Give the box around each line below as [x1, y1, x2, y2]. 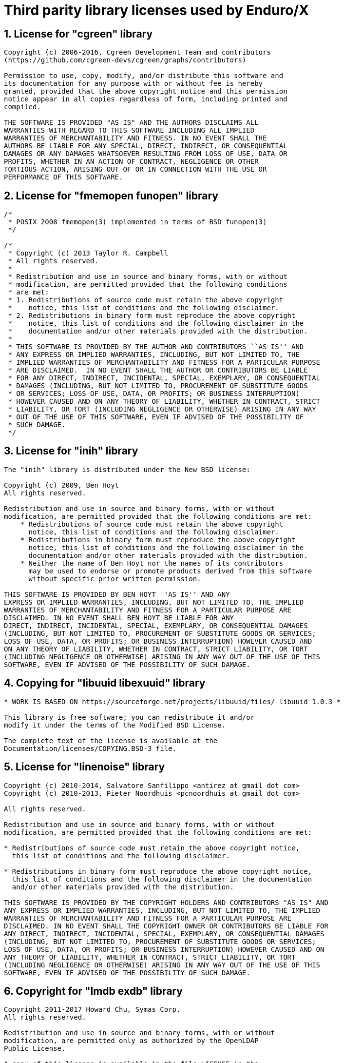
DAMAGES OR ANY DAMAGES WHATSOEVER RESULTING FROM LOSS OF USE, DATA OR [4, 150, 287, 158]
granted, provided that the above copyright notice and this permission [4, 87, 287, 96]
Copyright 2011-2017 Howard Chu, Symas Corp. [4, 1005, 181, 1014]
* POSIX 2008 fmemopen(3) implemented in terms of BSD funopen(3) [8, 218, 267, 226]
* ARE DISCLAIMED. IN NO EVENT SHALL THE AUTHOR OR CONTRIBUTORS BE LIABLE [8, 366, 308, 374]
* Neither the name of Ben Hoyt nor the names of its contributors [20, 559, 284, 567]
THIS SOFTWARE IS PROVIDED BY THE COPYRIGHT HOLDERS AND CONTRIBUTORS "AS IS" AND [4, 898, 328, 906]
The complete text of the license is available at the [4, 736, 218, 745]
